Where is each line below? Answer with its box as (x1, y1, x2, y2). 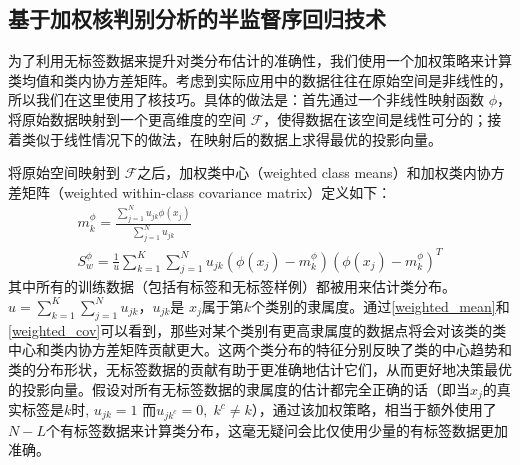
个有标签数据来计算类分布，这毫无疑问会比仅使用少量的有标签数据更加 (45, 419, 508, 440)
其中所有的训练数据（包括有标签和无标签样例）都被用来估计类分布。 (8, 276, 456, 297)
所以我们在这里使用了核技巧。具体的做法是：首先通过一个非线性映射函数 (8, 89, 484, 110)
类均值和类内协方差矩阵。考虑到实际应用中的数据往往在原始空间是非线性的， (8, 69, 512, 90)
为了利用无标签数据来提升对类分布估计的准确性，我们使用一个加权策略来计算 (8, 50, 512, 71)
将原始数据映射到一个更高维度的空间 (8, 108, 246, 129)
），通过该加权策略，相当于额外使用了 (251, 399, 497, 419)
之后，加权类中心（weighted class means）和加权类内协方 (137, 162, 505, 183)
